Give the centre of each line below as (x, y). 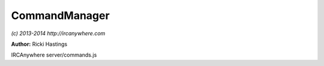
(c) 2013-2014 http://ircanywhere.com (58, 33)
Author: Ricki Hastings (39, 44)
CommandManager (61, 15)
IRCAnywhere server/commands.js (54, 55)
